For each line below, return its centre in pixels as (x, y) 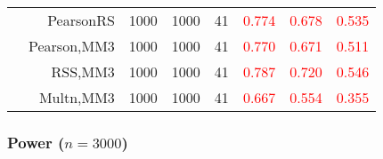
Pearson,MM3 (72, 46)
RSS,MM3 (83, 72)
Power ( (36, 142)
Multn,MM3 (77, 97)
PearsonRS (81, 20)
